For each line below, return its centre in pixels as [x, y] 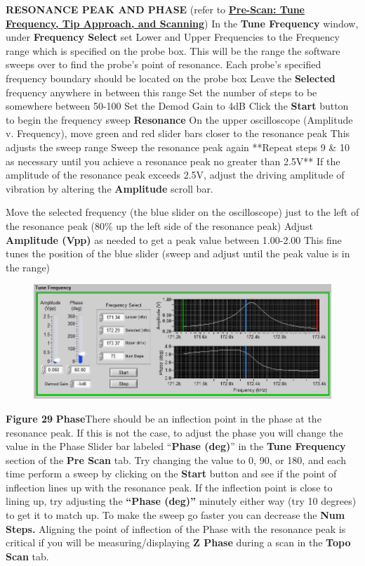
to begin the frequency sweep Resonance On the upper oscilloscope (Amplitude [179, 119]
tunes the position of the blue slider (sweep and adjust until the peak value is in [178, 253]
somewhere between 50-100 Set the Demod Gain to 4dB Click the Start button [177, 106]
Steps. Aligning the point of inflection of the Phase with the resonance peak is [176, 528]
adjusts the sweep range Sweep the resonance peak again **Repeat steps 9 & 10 [178, 147]
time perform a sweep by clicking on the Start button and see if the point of [171, 474]
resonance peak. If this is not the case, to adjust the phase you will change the [174, 432]
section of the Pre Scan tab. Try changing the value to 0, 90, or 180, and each [176, 459]
